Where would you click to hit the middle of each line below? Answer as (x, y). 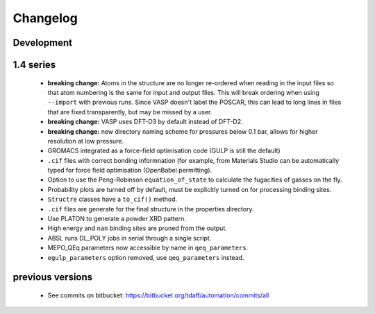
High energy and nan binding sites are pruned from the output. (137, 228)
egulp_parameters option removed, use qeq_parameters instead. (146, 257)
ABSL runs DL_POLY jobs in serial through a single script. (130, 238)
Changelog (45, 18)
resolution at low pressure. (86, 141)
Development (43, 43)
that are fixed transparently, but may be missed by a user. (130, 112)
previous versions (53, 277)
